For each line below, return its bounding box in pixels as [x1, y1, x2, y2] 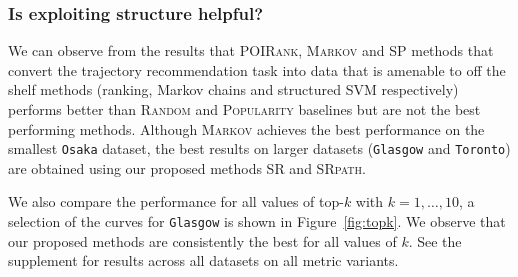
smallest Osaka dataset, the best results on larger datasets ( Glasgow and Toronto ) [8, 138, 511, 159]
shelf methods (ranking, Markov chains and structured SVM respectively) [8, 79, 459, 100]
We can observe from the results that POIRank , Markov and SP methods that [8, 40, 494, 61]
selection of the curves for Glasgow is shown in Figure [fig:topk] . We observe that [8, 211, 506, 232]
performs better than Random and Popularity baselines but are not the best [8, 99, 481, 119]
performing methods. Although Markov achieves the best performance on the [8, 118, 485, 139]
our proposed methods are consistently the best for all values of [8, 230, 397, 251]
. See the [408, 230, 462, 251]
